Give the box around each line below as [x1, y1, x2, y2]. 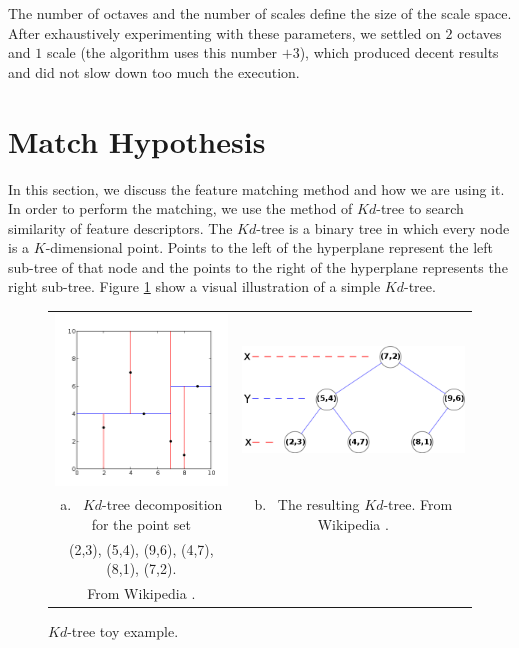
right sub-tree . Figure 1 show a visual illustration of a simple [8, 276, 381, 297]
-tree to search [376, 198, 464, 219]
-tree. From [383, 494, 453, 515]
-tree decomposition [102, 494, 223, 515]
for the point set [91, 513, 191, 534]
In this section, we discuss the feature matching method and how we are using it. [8, 178, 505, 199]
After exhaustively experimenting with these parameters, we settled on [8, 22, 441, 43]
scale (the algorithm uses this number [46, 42, 278, 63]
